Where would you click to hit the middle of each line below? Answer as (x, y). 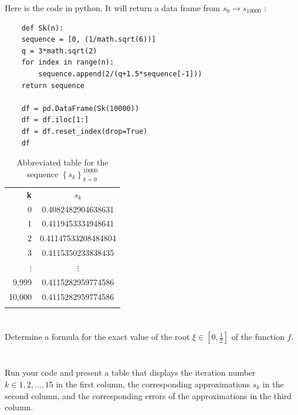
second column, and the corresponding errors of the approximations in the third (148, 395)
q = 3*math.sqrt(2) (59, 51)
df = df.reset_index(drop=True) (84, 131)
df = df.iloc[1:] (55, 120)
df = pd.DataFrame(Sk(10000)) (80, 108)
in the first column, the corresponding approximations (153, 384)
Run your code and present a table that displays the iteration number (130, 372)
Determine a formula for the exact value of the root (97, 337)
